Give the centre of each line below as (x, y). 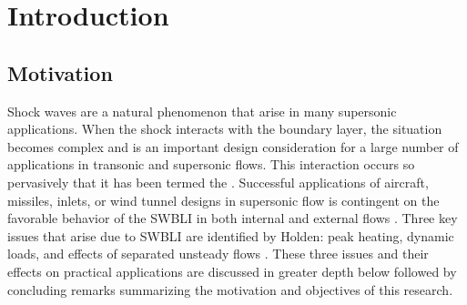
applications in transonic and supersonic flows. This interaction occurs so (211, 164)
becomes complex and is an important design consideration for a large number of (233, 146)
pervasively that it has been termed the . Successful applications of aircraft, (218, 182)
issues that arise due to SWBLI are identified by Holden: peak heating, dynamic (231, 235)
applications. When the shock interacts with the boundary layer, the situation (225, 129)
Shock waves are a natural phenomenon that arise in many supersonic (202, 111)
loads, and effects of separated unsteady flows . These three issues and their (218, 254)
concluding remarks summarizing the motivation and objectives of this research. (230, 289)
